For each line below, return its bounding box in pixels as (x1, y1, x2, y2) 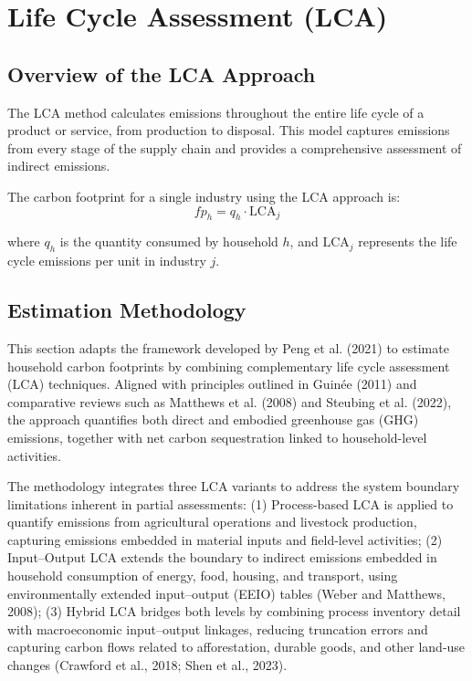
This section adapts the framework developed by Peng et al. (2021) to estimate (7, 338, 449, 357)
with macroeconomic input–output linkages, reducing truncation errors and (7, 619, 428, 638)
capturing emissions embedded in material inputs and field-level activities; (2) (7, 529, 443, 549)
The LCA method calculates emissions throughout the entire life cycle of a (7, 102, 425, 121)
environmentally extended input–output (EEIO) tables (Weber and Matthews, (7, 583, 446, 602)
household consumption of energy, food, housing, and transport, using (7, 566, 398, 585)
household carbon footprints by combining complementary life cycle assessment (7, 356, 450, 375)
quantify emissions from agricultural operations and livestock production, (7, 512, 417, 531)
